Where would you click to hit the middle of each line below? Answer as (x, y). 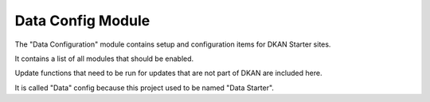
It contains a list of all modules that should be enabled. (104, 59)
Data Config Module (82, 21)
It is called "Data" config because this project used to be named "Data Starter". (145, 88)
